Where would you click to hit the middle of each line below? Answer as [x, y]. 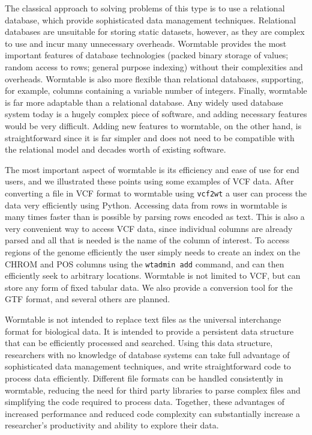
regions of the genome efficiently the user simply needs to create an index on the [153, 251]
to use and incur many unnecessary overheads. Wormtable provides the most [146, 43]
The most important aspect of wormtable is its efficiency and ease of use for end [152, 169]
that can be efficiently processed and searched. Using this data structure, [139, 343]
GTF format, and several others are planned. [88, 299]
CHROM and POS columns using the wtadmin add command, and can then [145, 263]
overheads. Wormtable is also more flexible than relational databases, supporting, [154, 78]
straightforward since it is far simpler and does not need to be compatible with [150, 137]
